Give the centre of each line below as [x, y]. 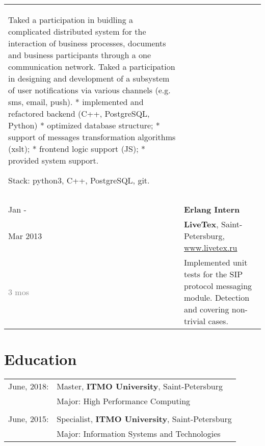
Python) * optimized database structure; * [84, 125]
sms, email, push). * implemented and [76, 102]
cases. [218, 321]
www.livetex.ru [210, 247]
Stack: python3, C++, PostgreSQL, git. [79, 180]
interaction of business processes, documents [87, 43]
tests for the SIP [213, 274]
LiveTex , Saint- [213, 224]
